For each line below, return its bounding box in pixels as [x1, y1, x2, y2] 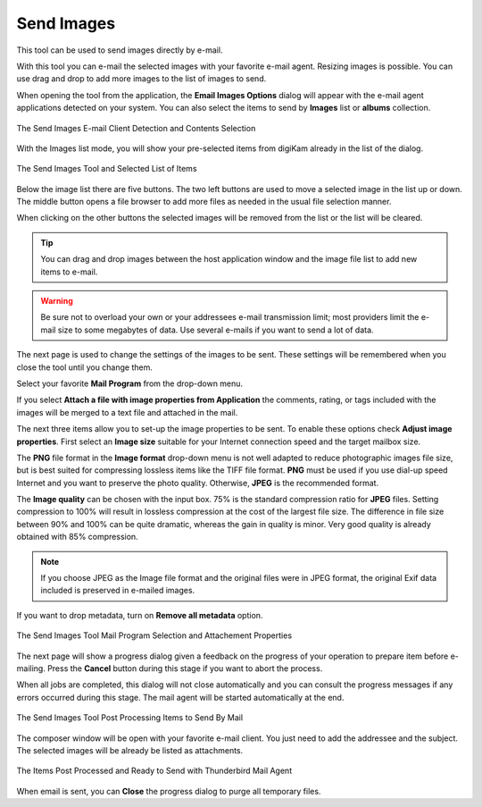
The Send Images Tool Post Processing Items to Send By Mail [16, 712, 244, 723]
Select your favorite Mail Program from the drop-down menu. [16, 378, 244, 389]
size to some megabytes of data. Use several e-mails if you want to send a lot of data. [57, 324, 374, 335]
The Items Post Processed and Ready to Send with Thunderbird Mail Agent [16, 765, 293, 777]
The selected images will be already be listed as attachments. [16, 744, 244, 755]
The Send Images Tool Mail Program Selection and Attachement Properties [16, 630, 293, 641]
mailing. [16, 663, 46, 674]
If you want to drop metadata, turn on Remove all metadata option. [16, 609, 263, 620]
